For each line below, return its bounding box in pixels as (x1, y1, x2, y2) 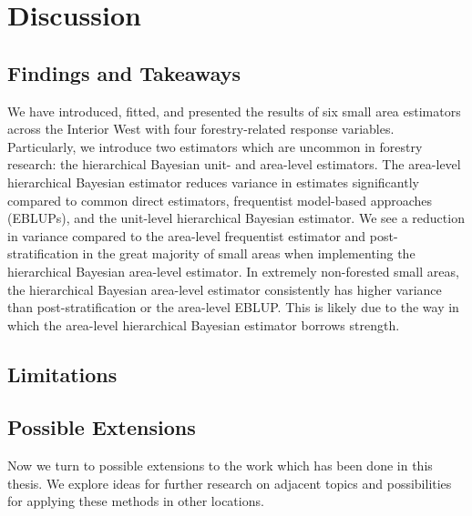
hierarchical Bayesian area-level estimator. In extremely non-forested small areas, (7, 261, 459, 280)
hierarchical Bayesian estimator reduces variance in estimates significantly (7, 172, 419, 191)
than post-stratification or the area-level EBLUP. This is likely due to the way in (7, 298, 459, 317)
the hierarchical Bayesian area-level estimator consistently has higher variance (7, 279, 442, 298)
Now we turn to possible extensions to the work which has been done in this (7, 456, 433, 475)
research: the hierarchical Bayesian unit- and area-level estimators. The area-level (7, 155, 461, 174)
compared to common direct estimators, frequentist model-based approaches (7, 190, 433, 209)
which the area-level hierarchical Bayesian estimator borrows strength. (7, 315, 400, 334)
